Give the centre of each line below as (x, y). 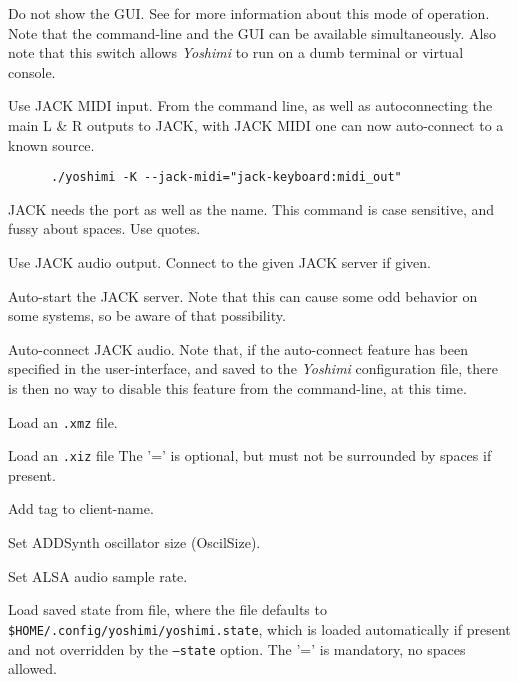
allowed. (32, 668)
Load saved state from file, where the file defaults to (167, 609)
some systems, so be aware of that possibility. (147, 315)
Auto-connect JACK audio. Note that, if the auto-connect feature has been (238, 348)
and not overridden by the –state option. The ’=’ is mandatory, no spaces (237, 648)
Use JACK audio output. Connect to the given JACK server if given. (219, 262)
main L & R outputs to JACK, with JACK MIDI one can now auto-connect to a (256, 124)
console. (32, 71)
